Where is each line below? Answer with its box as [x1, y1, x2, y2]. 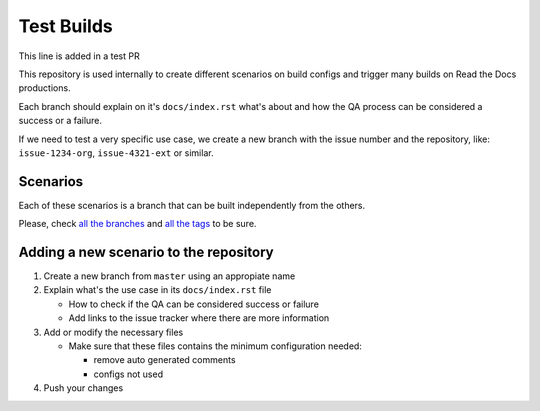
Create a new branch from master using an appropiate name [43, 270, 296, 282]
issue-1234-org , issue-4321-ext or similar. [18, 146, 214, 159]
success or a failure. [18, 115, 103, 127]
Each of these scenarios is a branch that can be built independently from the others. [18, 199, 366, 211]
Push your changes [43, 382, 124, 394]
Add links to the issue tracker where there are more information [68, 312, 330, 324]
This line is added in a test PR [18, 50, 140, 62]
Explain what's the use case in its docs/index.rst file [43, 284, 272, 296]
